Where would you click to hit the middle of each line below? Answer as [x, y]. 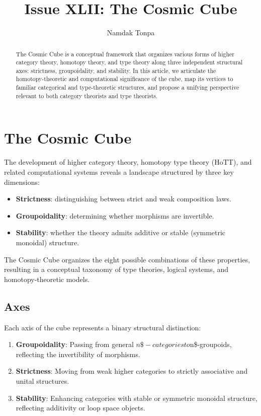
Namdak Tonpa [131, 32]
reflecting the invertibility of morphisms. [78, 354]
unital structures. [42, 380]
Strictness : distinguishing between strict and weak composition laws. [123, 199]
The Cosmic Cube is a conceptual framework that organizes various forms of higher [125, 54]
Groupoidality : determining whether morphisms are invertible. [115, 215]
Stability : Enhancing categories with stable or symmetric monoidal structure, [137, 398]
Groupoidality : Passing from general [75, 344]
